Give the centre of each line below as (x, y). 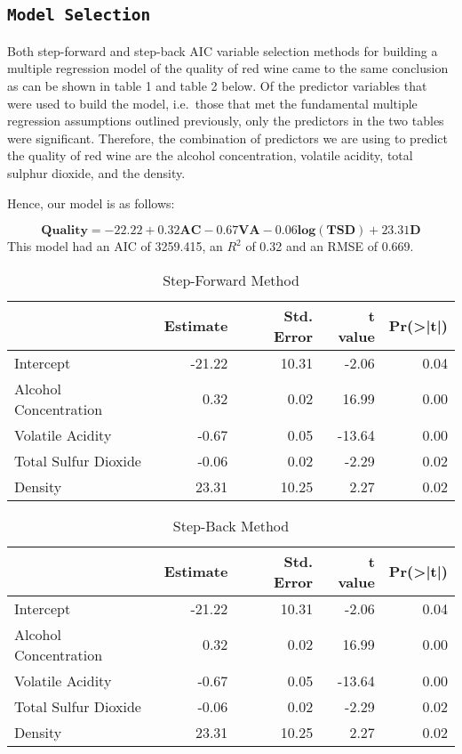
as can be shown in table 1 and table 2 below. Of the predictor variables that (217, 85)
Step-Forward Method (231, 280)
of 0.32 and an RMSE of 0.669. (330, 246)
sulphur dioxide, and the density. (96, 172)
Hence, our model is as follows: (91, 203)
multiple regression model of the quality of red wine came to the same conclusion (228, 68)
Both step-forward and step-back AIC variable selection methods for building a (223, 50)
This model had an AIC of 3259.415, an (115, 246)
